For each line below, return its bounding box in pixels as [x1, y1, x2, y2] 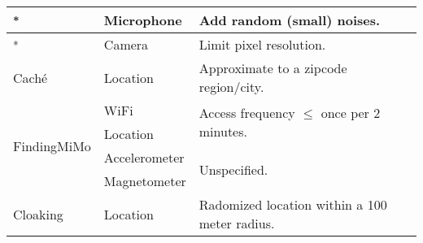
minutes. [198, 122, 247, 141]
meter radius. [198, 214, 275, 232]
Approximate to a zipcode [198, 59, 347, 77]
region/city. [198, 77, 264, 96]
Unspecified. [198, 159, 268, 179]
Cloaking [13, 204, 63, 223]
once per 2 [321, 103, 381, 122]
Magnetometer [103, 171, 186, 190]
